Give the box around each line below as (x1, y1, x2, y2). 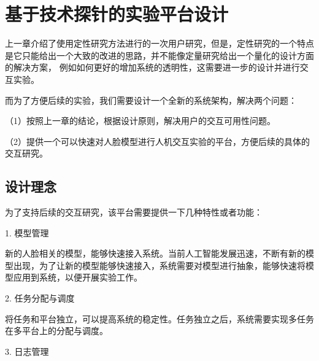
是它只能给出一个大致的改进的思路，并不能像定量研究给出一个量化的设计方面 (5, 49, 314, 61)
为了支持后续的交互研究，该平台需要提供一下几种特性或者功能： (5, 206, 263, 219)
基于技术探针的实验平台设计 (5, 1, 229, 26)
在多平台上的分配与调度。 (5, 324, 108, 337)
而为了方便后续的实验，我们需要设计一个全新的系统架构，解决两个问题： (5, 93, 297, 106)
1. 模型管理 (5, 226, 49, 239)
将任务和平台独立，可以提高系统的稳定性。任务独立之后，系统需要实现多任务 (5, 312, 314, 325)
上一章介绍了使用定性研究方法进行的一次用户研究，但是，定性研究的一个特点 (5, 37, 314, 50)
